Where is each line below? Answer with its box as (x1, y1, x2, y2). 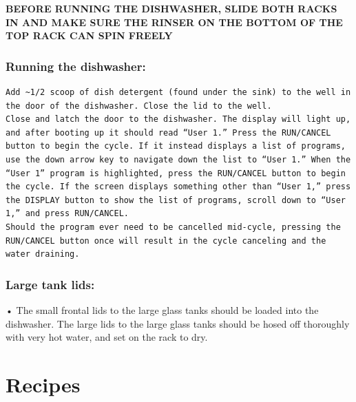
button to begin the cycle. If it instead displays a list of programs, (6, 141, 346, 151)
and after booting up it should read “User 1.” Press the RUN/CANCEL (6, 127, 331, 138)
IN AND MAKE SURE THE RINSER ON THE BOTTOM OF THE (6, 14, 343, 29)
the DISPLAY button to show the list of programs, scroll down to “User (6, 195, 346, 205)
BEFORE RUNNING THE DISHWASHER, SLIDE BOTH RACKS (6, 1, 337, 15)
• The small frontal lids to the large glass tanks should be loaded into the (6, 302, 319, 317)
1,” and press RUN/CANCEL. (6, 209, 129, 219)
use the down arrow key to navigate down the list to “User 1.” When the (6, 154, 351, 165)
